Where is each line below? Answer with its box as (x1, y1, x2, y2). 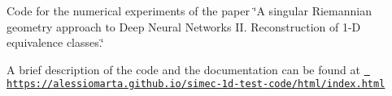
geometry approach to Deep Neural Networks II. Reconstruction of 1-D (7, 18, 361, 35)
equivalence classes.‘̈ (7, 34, 104, 51)
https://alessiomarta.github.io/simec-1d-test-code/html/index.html (7, 78, 385, 90)
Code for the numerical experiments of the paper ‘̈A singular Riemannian (7, 2, 372, 19)
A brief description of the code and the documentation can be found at (7, 61, 360, 77)
